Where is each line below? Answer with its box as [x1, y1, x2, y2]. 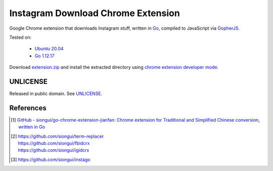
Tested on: [9, 34, 32, 40]
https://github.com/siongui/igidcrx [18, 147, 89, 153]
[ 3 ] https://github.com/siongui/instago [11, 156, 90, 162]
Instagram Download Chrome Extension [9, 8, 180, 19]
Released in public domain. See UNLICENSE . [9, 91, 103, 97]
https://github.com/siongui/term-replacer [18, 133, 104, 139]
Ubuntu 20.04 [34, 46, 64, 52]
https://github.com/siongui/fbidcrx [18, 140, 90, 146]
